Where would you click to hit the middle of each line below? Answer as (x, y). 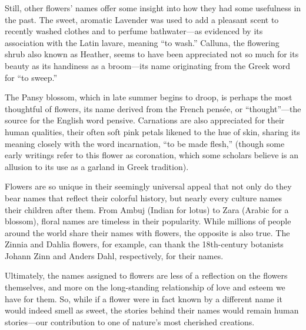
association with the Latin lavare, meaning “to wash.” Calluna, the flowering (142, 42)
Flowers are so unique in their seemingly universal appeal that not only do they (148, 186)
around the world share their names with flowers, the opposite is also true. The (147, 232)
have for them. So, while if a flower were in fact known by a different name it (144, 298)
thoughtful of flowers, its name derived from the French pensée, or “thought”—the (153, 108)
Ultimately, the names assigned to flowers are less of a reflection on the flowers (146, 275)
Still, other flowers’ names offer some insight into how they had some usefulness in (153, 8)
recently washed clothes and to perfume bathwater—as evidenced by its (134, 31)
